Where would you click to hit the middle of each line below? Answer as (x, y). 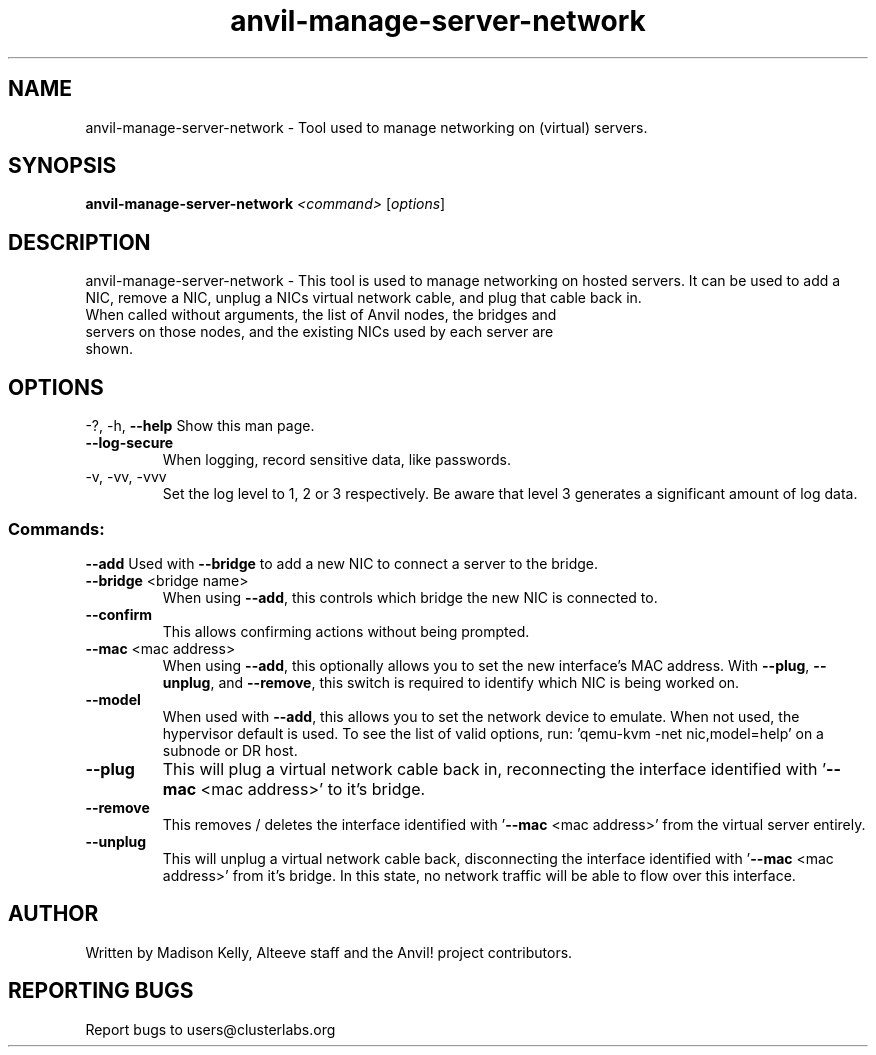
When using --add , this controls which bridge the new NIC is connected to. (410, 597)
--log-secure (129, 443)
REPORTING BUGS (101, 991)
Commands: (56, 528)
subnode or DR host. (230, 750)
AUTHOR (53, 914)
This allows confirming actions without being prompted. (346, 631)
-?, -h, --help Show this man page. (200, 426)
